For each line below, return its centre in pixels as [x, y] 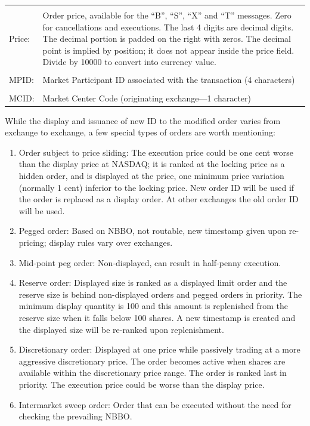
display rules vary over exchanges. [111, 242]
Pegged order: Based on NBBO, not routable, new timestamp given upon [153, 231]
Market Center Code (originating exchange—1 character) [147, 98]
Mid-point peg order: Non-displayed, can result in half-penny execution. [150, 262]
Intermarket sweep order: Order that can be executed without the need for [155, 404]
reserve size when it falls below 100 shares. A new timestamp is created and [157, 317]
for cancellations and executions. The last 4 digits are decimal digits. [168, 27]
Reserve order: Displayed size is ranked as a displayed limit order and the [153, 283]
